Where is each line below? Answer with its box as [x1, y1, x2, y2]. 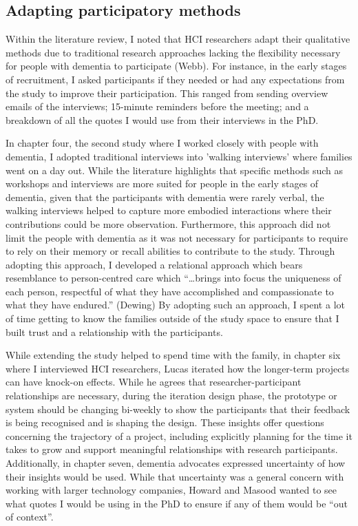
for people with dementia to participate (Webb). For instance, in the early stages [6, 59, 347, 73]
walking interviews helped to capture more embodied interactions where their [6, 203, 332, 218]
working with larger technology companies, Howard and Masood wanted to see [6, 483, 337, 497]
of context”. [6, 509, 54, 524]
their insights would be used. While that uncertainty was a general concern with [6, 469, 344, 483]
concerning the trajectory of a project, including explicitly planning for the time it [6, 428, 352, 443]
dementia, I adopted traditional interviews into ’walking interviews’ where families [6, 149, 352, 163]
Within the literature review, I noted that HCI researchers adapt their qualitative [6, 32, 350, 46]
